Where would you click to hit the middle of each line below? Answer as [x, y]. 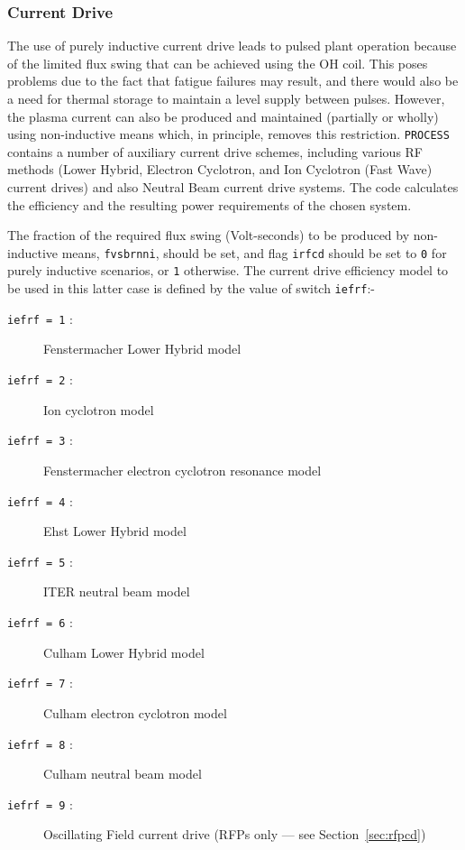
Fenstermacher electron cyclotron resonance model [182, 470]
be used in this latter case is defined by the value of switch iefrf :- [191, 288]
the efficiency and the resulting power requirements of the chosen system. [210, 204]
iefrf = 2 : [40, 379]
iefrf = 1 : [40, 318]
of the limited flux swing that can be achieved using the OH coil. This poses [218, 63]
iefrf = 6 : [40, 622]
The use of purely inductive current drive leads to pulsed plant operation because [232, 46]
